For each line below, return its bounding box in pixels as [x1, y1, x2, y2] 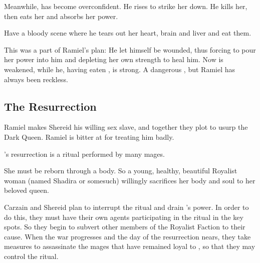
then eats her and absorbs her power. [4, 11, 118, 21]
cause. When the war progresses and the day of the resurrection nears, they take [4, 231, 251, 241]
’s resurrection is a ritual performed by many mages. [4, 148, 165, 159]
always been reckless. [4, 74, 68, 84]
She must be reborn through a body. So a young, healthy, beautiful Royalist [4, 165, 237, 176]
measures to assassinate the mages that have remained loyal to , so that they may [4, 241, 255, 251]
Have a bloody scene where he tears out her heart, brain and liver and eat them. [4, 28, 251, 38]
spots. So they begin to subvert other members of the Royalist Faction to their [4, 221, 245, 232]
